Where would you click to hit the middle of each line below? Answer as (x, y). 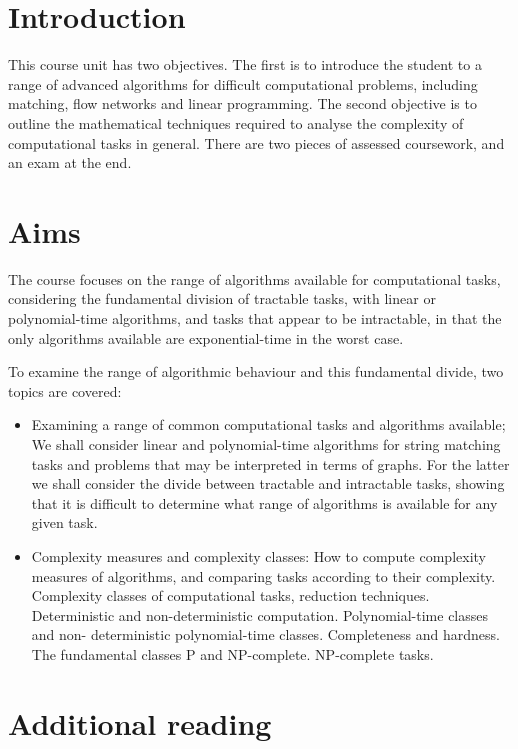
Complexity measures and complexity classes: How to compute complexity (258, 555)
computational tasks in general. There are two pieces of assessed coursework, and (256, 142)
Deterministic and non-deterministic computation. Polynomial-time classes (260, 614)
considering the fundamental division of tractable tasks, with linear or (222, 298)
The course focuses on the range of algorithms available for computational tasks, (254, 278)
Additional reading (140, 722)
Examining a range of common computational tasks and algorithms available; (268, 424)
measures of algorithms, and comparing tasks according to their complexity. (263, 575)
